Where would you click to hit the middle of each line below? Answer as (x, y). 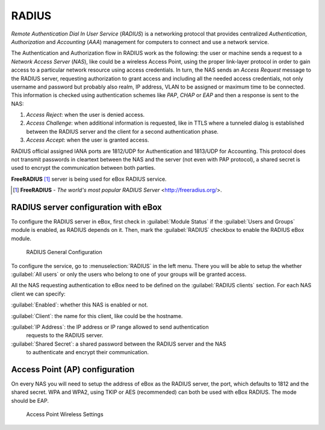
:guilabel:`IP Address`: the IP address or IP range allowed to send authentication (110, 327)
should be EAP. (30, 400)
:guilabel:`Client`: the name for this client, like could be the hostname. (97, 316)
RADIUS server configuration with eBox (87, 207)
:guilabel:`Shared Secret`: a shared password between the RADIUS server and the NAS (119, 344)
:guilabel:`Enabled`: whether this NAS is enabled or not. (80, 305)
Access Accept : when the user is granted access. (88, 140)
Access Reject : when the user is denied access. (85, 115)
